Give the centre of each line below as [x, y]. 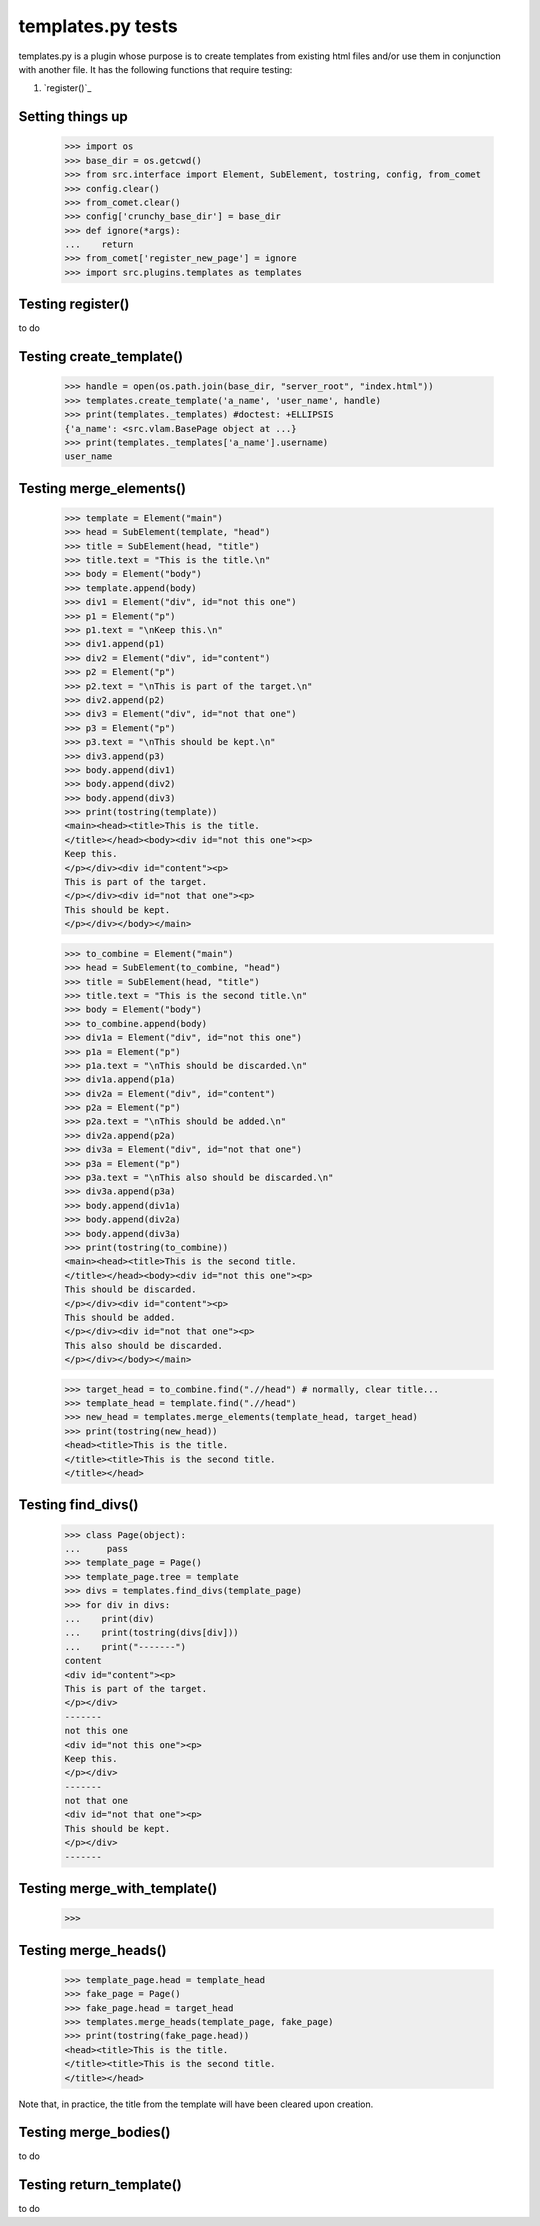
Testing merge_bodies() [94, 2132]
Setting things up [73, 116]
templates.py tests [98, 26]
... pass [96, 1549]
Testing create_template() [101, 356]
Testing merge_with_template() [118, 1888]
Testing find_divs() [78, 1505]
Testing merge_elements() [102, 488]
